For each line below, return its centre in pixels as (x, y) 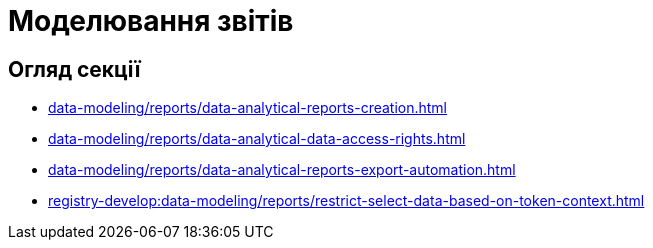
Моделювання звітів (151, 21)
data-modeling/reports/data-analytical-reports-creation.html (248, 108)
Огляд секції (74, 69)
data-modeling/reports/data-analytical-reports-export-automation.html (282, 170)
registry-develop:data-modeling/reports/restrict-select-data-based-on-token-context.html (346, 201)
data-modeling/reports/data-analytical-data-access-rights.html (257, 139)
